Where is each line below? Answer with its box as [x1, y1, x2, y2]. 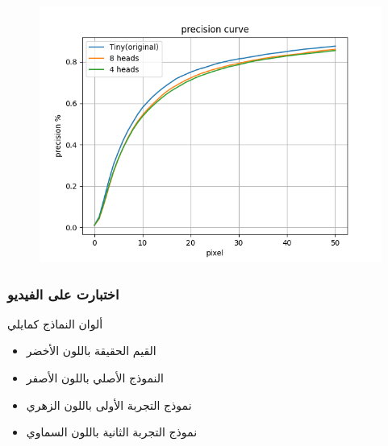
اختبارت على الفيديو [7, 283, 119, 304]
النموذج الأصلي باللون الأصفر [26, 370, 164, 386]
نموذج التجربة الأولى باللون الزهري [26, 396, 192, 413]
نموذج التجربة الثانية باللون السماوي [26, 423, 198, 440]
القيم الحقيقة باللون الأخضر [26, 342, 156, 359]
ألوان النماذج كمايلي [7, 315, 103, 332]
